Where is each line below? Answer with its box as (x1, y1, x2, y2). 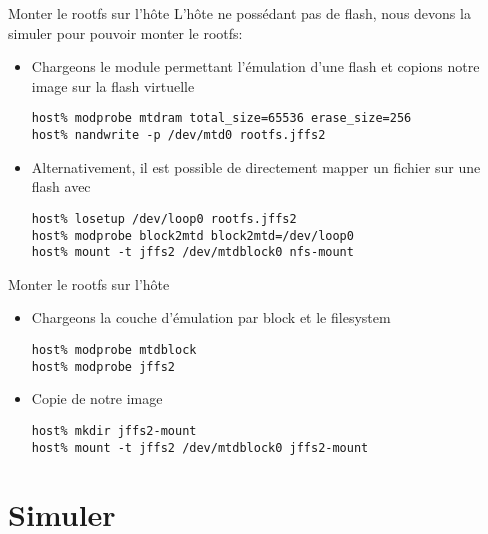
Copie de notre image (31, 388, 163, 409)
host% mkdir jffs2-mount (31, 423, 197, 438)
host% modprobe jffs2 (31, 359, 175, 374)
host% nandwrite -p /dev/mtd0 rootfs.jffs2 (31, 128, 326, 143)
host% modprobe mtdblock (31, 343, 197, 358)
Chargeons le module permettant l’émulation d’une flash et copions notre (31, 56, 480, 77)
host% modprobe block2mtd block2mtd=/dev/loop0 (31, 228, 354, 243)
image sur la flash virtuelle (31, 75, 195, 96)
